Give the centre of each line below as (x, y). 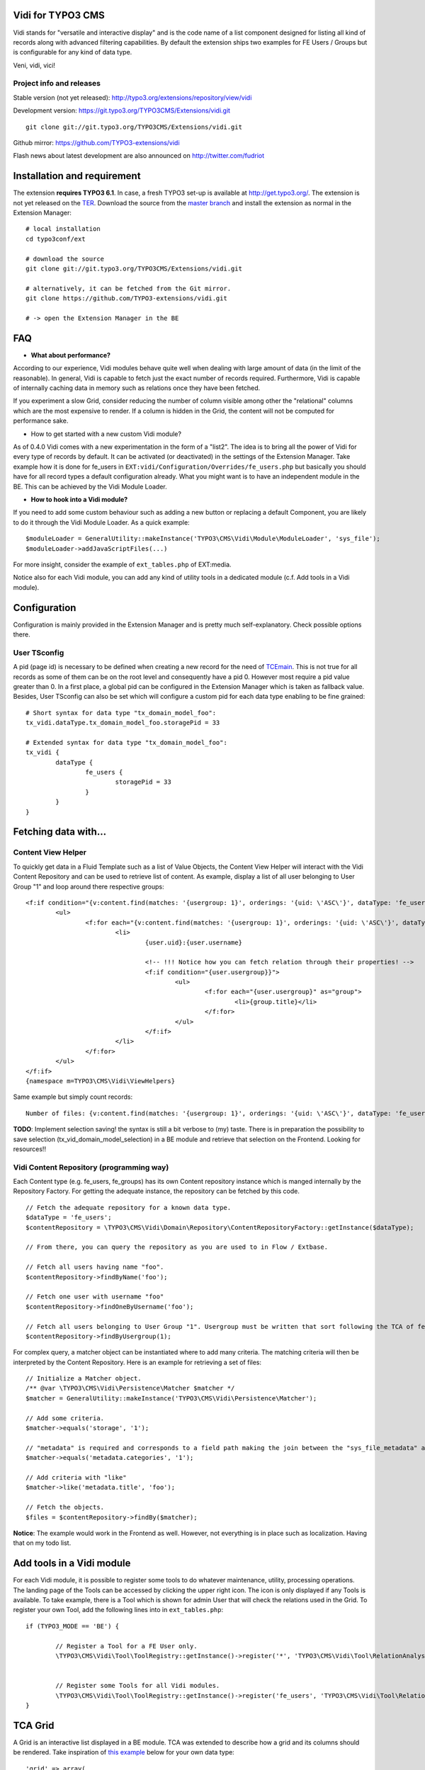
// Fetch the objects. (65, 1507)
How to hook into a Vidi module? (79, 499)
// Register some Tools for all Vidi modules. (138, 1686)
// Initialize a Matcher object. (84, 1378)
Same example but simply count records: (73, 1097)
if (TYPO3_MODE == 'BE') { (73, 1626)
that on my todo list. (42, 1543)
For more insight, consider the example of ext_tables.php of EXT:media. (122, 564)
